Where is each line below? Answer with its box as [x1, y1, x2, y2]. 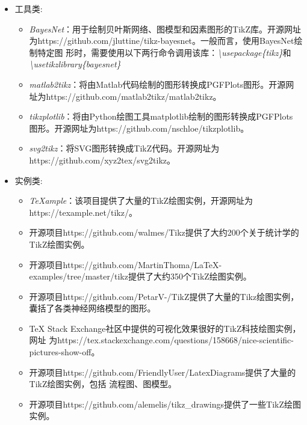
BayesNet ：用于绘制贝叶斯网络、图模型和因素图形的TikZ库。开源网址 [29, 22, 302, 35]
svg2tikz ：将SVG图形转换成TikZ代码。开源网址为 [29, 142, 220, 154]
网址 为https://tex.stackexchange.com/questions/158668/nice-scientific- [29, 334, 294, 346]
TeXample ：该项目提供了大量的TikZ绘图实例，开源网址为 [29, 194, 253, 207]
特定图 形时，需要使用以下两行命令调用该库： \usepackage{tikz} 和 [37, 46, 291, 58]
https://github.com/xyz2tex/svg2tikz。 [29, 153, 176, 166]
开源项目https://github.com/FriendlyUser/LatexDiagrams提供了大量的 [29, 365, 296, 378]
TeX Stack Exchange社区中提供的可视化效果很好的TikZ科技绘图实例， [29, 322, 301, 334]
